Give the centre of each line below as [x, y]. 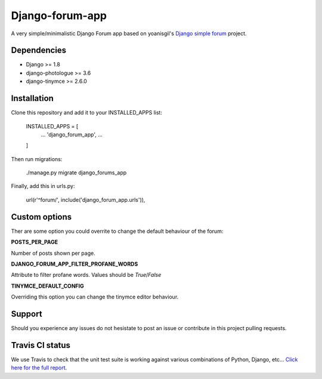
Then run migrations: [37, 159]
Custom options [41, 217]
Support [27, 314]
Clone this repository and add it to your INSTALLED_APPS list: [86, 113]
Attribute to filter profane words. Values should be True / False [86, 275]
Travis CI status [41, 345]
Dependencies [39, 50]
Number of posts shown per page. [53, 253]
